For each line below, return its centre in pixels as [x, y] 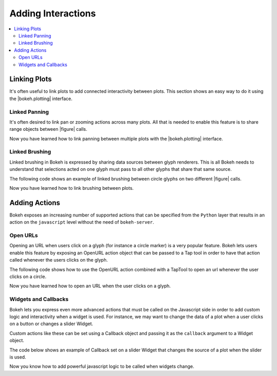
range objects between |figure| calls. [48, 129]
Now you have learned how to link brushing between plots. [72, 188]
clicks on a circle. [28, 276]
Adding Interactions [53, 13]
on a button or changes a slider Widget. [51, 324]
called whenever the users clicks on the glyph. [59, 260]
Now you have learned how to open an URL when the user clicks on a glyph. [90, 286]
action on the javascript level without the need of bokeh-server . [82, 222]
